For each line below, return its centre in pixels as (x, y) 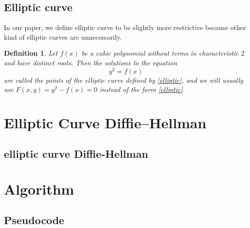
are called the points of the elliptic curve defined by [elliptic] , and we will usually (124, 80)
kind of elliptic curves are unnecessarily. (63, 37)
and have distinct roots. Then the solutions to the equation (91, 62)
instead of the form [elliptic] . (142, 89)
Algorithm (39, 189)
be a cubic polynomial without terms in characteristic (160, 53)
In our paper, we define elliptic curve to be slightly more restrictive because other (125, 27)
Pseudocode (34, 220)
